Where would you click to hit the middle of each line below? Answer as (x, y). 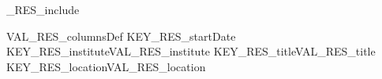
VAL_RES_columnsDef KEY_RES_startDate (121, 36)
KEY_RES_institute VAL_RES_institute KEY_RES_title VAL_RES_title (191, 51)
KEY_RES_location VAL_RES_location (106, 66)
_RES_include (43, 9)
